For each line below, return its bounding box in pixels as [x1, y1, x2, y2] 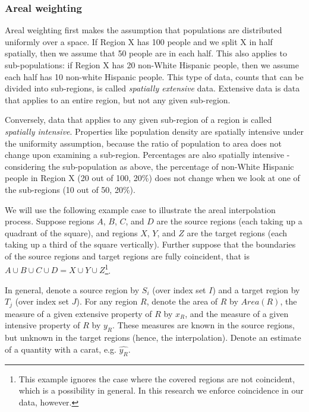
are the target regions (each [187, 226, 288, 239]
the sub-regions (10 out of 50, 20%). [5, 183, 135, 195]
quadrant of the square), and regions [5, 226, 138, 239]
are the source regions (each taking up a [156, 215, 302, 227]
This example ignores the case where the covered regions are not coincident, [18, 372, 295, 385]
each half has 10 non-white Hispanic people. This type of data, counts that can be [5, 70, 304, 83]
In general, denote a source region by [5, 283, 140, 296]
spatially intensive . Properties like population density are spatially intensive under [5, 125, 304, 137]
